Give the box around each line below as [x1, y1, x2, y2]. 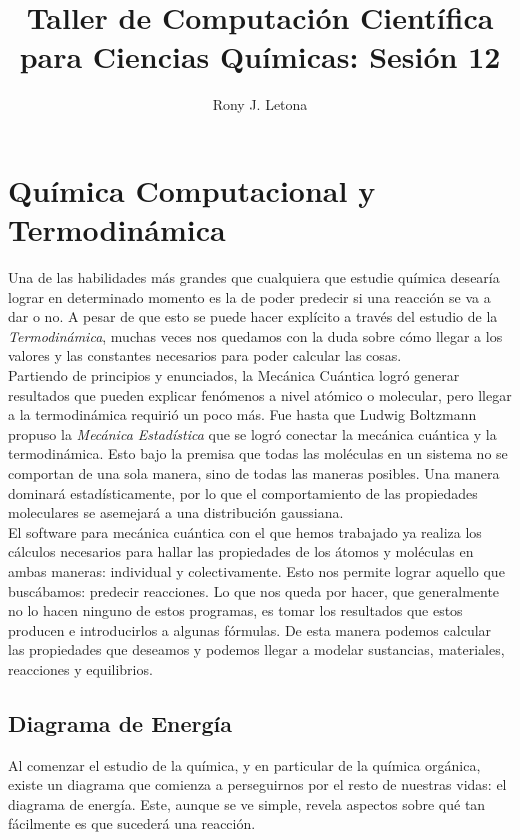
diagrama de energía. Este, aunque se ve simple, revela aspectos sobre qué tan [8, 793, 486, 814]
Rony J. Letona [212, 94, 308, 115]
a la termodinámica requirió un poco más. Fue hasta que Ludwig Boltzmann [8, 404, 477, 425]
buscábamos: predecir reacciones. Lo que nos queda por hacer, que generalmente [8, 580, 500, 601]
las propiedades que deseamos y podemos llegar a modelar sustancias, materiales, [8, 639, 505, 660]
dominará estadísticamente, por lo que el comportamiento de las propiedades [8, 482, 478, 503]
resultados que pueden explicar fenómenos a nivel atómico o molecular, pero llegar [8, 384, 512, 405]
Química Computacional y [8, 169, 376, 210]
